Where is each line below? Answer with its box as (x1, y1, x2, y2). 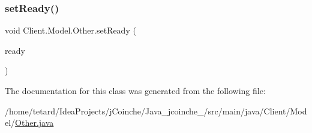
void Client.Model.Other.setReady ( (5, 24, 136, 37)
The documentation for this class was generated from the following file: (5, 84, 266, 96)
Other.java (15, 116, 54, 129)
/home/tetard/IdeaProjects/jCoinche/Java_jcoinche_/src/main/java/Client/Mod (5, 104, 307, 117)
